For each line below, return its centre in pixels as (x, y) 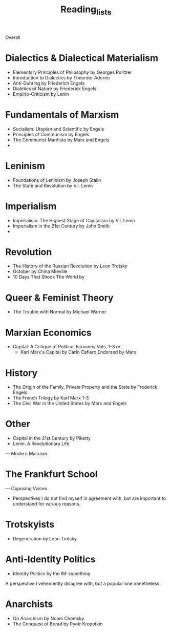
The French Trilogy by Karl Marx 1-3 (51, 398)
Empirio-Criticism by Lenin (41, 94)
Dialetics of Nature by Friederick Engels (55, 89)
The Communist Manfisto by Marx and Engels (61, 140)
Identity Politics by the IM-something (51, 574)
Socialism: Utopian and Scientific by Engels (58, 129)
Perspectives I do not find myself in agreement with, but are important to (89, 498)
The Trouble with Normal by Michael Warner (59, 312)
